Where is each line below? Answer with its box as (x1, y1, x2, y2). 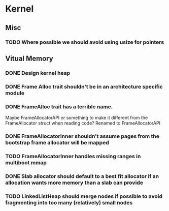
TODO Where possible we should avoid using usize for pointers (5, 39, 164, 46)
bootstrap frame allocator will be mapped (5, 139, 109, 146)
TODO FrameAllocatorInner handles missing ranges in (5, 153, 141, 160)
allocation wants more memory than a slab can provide (5, 179, 144, 186)
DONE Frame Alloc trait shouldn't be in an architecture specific (5, 83, 163, 90)
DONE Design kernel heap (5, 69, 71, 76)
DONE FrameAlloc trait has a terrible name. (5, 103, 113, 110)
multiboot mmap (5, 159, 47, 166)
